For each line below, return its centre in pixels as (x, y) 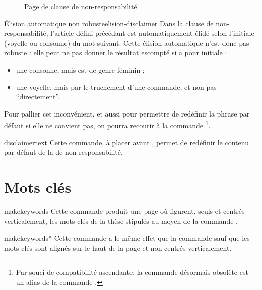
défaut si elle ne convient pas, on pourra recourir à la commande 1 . (107, 124)
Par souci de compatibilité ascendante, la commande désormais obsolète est (132, 272)
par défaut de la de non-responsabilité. (63, 152)
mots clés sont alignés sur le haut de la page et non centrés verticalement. (118, 247)
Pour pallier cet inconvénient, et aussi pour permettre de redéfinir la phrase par (127, 113)
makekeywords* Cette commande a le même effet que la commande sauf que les (127, 238)
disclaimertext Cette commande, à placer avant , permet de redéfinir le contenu (126, 142)
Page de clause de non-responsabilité (81, 6)
